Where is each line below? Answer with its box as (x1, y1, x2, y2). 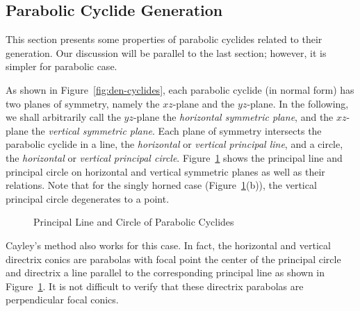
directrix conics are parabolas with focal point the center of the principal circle (6, 251, 341, 266)
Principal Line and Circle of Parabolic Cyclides (33, 215, 234, 229)
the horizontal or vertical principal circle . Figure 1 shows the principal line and (6, 150, 343, 165)
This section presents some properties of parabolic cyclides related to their (6, 32, 322, 47)
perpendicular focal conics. (6, 292, 119, 307)
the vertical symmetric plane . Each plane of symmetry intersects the (31, 123, 322, 137)
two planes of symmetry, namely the (6, 96, 160, 110)
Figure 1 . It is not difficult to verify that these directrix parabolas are (6, 278, 304, 293)
